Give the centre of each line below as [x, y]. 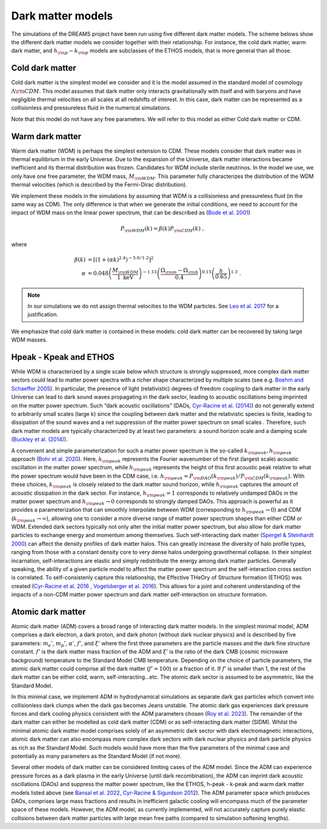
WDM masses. [29, 340]
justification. [43, 314]
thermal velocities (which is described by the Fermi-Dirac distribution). [99, 185]
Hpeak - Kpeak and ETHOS [63, 357]
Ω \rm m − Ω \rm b [180, 271]
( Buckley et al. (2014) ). [39, 440]
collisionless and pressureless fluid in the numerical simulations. [91, 108]
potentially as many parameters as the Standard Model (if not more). [96, 756]
